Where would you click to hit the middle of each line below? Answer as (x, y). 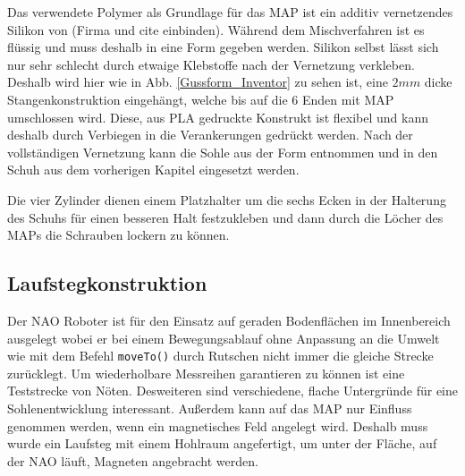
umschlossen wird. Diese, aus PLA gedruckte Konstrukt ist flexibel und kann (218, 117)
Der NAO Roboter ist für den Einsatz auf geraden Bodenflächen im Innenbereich (229, 320)
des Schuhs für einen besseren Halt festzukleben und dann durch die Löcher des (225, 217)
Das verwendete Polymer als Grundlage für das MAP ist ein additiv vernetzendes (230, 12)
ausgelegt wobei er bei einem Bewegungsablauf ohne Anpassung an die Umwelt (224, 338)
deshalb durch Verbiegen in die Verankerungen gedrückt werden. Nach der (210, 135)
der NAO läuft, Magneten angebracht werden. (133, 460)
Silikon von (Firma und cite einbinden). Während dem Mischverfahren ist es (216, 29)
